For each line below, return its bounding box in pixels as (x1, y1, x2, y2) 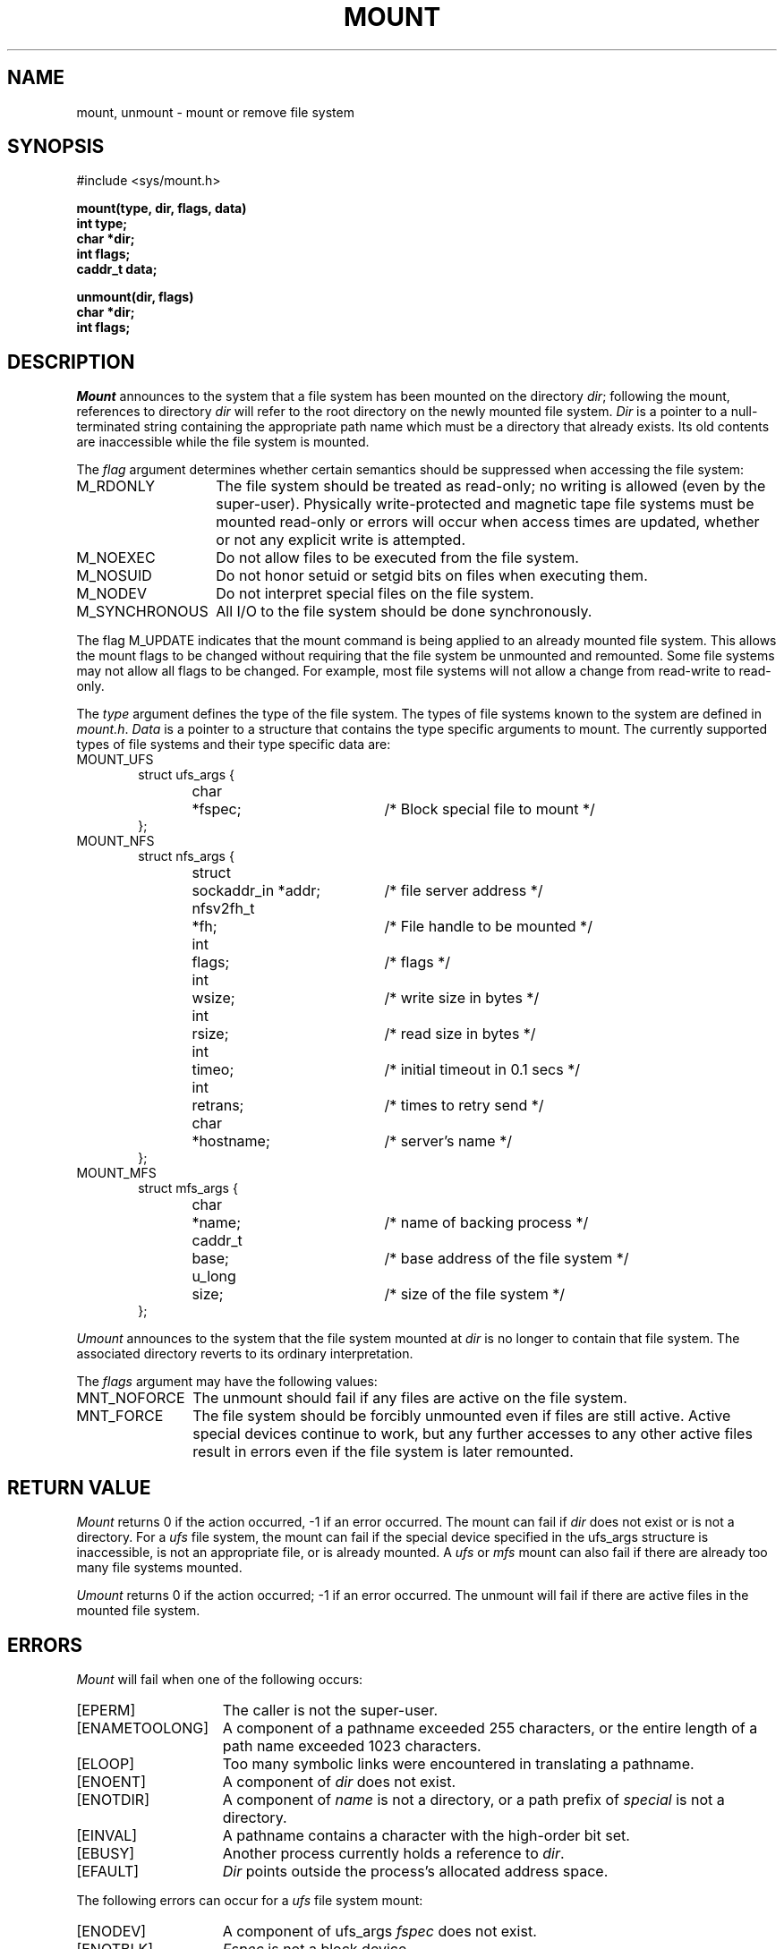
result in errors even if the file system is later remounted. (192, 1443, 574, 1461)
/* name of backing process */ (384, 1213, 589, 1232)
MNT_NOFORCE (76, 1389, 185, 1408)
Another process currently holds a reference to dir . (222, 1843, 565, 1862)
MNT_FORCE (76, 1407, 164, 1426)
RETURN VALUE (7, 1476, 151, 1499)
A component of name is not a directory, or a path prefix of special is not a (222, 1790, 725, 1809)
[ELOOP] (76, 1754, 134, 1773)
